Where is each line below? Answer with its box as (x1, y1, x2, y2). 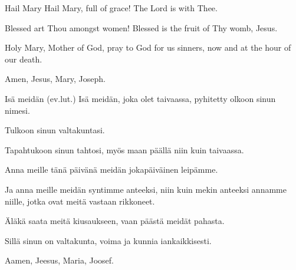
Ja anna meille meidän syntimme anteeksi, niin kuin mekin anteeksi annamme (5, 183, 287, 195)
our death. (5, 52, 42, 65)
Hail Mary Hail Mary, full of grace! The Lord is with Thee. (5, 2, 218, 14)
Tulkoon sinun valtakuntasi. (5, 124, 105, 136)
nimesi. (5, 104, 30, 116)
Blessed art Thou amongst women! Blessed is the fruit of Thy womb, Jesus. (5, 21, 278, 34)
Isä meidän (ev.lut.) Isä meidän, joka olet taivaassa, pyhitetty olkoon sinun (5, 92, 276, 104)
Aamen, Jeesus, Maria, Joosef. (5, 254, 114, 266)
